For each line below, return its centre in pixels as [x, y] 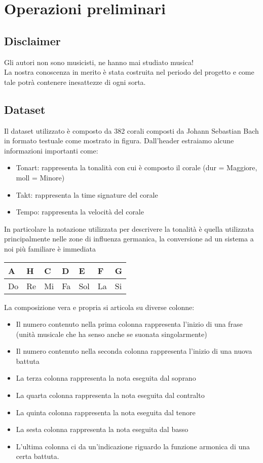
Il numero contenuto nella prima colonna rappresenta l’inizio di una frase [129, 324]
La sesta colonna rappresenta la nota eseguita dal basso [102, 429]
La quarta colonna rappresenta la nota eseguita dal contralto [110, 395]
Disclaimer [32, 40]
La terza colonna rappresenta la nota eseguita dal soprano [106, 378]
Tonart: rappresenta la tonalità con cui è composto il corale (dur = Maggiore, [137, 167]
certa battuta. [37, 456]
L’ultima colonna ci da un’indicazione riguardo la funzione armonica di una [133, 446]
